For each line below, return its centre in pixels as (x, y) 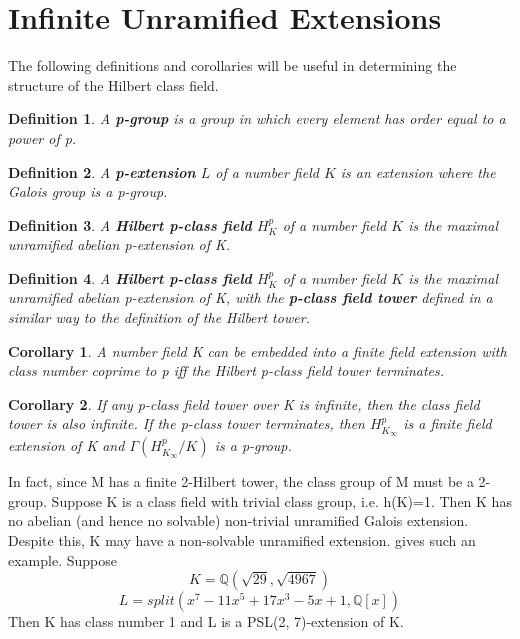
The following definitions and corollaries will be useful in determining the (232, 65)
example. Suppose (62, 559)
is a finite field (447, 423)
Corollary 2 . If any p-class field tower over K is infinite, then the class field (244, 403)
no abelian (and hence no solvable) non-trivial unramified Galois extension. (238, 520)
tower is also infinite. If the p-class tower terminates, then (186, 423)
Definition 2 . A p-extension (102, 171)
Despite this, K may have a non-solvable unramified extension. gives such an (242, 540)
